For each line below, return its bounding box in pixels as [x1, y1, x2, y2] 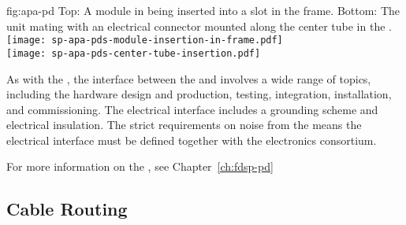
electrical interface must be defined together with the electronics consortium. [6, 131, 377, 148]
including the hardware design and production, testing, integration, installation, [6, 86, 392, 102]
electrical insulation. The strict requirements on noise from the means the [6, 116, 362, 133]
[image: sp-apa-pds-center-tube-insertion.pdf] [6, 47, 261, 59]
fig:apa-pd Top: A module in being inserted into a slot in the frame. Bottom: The [6, 2, 400, 18]
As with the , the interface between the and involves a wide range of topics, [6, 70, 371, 87]
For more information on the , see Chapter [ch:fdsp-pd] [6, 158, 274, 175]
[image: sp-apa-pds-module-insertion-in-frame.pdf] [6, 35, 283, 46]
